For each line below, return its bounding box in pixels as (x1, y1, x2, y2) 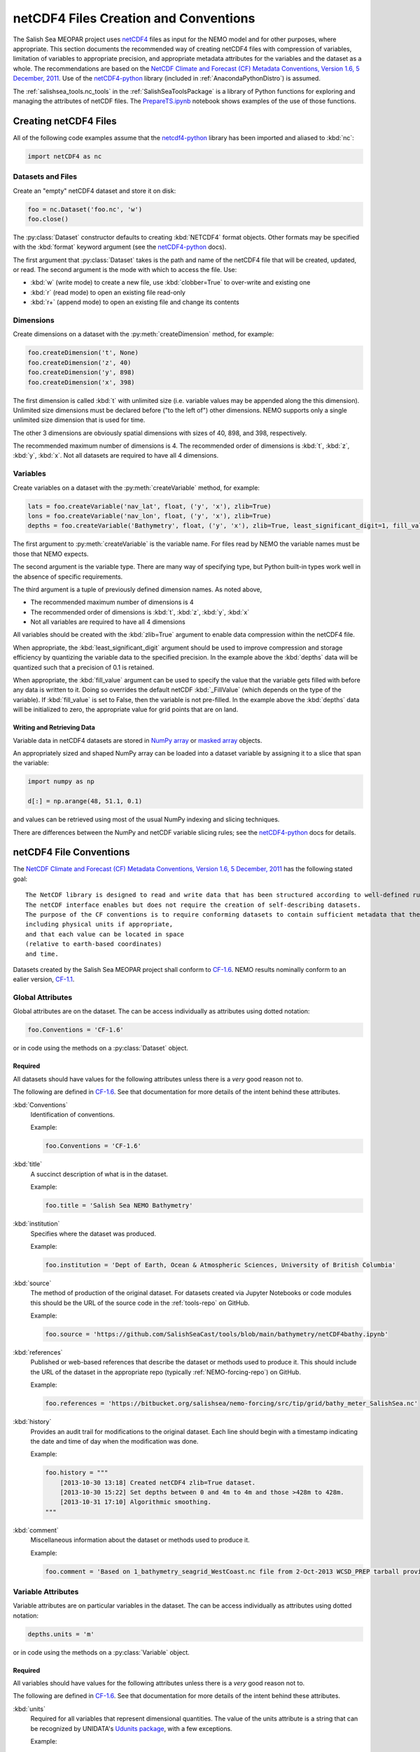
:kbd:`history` (13, 1418, 52, 1426)
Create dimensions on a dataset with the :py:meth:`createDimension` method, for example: (13, 330, 274, 338)
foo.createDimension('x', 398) (27, 378, 136, 386)
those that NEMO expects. (13, 549, 89, 558)
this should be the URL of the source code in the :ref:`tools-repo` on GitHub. (30, 1299, 250, 1307)
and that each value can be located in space (25, 930, 185, 938)
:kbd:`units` (13, 1704, 45, 1713)
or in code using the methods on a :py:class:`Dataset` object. (13, 1044, 189, 1053)
